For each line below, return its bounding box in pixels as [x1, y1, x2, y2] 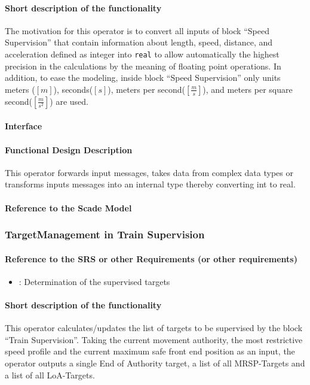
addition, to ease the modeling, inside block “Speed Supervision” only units [5, 71, 281, 84]
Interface [5, 120, 42, 132]
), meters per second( [108, 83, 186, 95]
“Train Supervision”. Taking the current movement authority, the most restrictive [5, 333, 303, 345]
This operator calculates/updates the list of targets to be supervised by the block [5, 322, 303, 334]
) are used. [50, 95, 88, 107]
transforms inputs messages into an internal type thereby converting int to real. [5, 178, 296, 190]
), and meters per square [202, 83, 293, 95]
